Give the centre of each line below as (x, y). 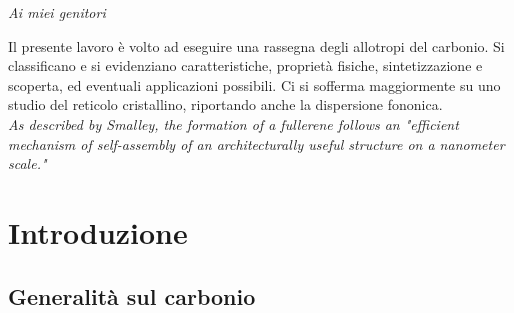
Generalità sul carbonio (132, 295)
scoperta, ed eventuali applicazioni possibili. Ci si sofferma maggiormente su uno (254, 84)
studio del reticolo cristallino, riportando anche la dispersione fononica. (225, 104)
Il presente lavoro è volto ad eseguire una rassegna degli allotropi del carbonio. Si (256, 45)
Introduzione (98, 231)
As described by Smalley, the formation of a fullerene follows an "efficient (233, 123)
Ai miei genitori (57, 12)
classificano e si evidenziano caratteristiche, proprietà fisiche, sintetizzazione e (245, 65)
